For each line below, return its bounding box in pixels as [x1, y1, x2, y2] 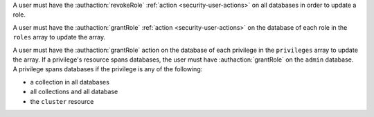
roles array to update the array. [12, 33, 106, 42]
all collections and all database [30, 87, 118, 96]
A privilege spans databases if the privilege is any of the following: [12, 65, 203, 73]
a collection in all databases [30, 78, 110, 86]
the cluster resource [30, 97, 94, 105]
